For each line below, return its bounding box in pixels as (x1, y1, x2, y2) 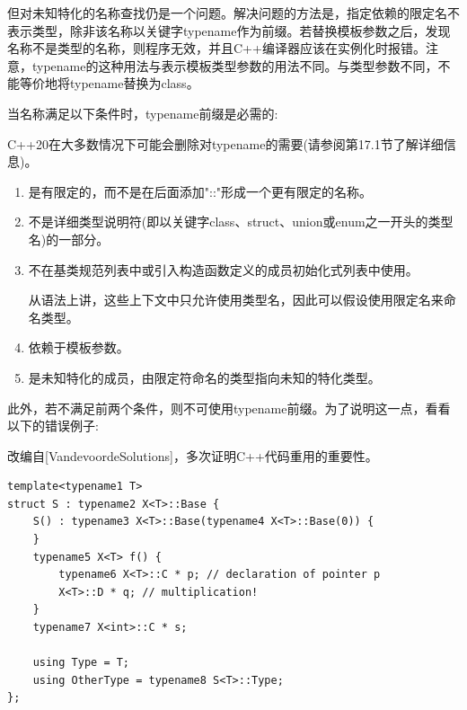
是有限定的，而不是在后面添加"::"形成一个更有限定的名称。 (28, 182, 373, 200)
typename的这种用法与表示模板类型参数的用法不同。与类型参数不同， (31, 56, 438, 75)
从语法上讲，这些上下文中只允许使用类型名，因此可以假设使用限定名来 (28, 290, 444, 309)
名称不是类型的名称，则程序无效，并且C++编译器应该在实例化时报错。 (7, 39, 426, 58)
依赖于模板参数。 (28, 338, 129, 357)
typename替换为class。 (69, 74, 199, 93)
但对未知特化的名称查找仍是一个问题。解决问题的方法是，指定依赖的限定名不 (7, 4, 460, 22)
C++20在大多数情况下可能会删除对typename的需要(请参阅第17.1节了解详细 (7, 134, 444, 153)
